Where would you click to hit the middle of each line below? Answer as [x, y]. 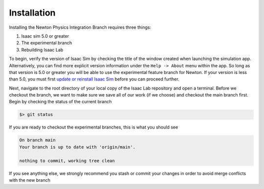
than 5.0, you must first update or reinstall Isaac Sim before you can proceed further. [94, 79]
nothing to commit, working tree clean [67, 161]
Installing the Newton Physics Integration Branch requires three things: [80, 27]
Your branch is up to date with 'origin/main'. [77, 147]
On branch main [37, 140]
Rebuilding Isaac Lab [42, 50]
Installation [32, 13]
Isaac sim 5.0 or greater [45, 36]
